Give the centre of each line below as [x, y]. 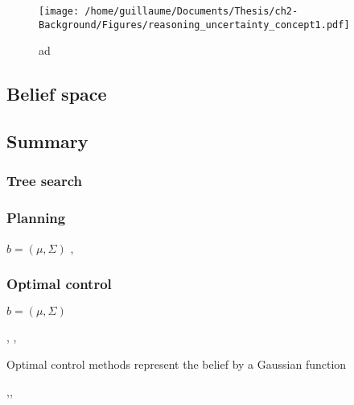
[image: [59, 11]
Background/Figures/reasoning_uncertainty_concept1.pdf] [194, 25]
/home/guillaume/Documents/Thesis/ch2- [191, 11]
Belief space [57, 94]
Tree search [45, 181]
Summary [47, 141]
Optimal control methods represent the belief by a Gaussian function [177, 364]
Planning [36, 218]
